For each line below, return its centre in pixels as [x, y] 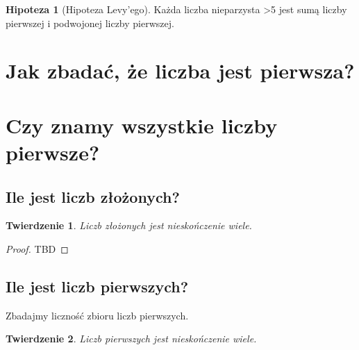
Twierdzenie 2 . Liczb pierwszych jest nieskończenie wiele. [131, 339]
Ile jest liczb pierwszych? [97, 286]
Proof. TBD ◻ [37, 248]
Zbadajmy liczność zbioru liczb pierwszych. [97, 315]
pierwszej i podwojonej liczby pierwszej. [90, 23]
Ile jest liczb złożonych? [93, 196]
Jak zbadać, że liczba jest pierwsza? [180, 70]
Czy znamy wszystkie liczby [142, 125]
